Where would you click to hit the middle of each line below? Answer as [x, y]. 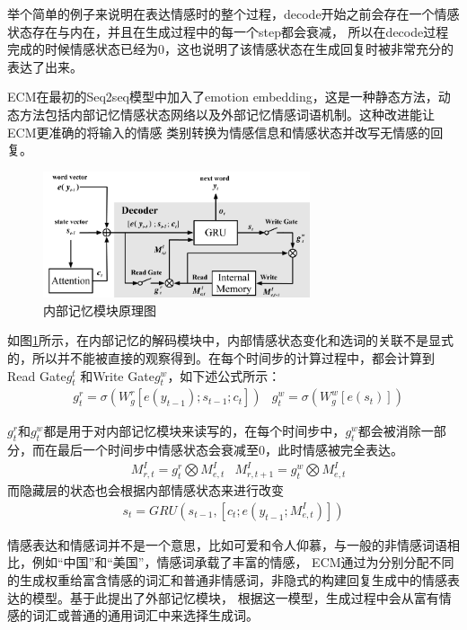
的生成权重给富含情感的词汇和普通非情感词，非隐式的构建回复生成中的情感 [227, 579]
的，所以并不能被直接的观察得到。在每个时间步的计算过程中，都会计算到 [221, 358]
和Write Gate [117, 375]
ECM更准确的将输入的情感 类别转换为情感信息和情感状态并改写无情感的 [219, 132]
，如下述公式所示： [224, 375]
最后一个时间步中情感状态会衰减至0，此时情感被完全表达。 [230, 450]
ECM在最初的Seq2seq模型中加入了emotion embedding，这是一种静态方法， [223, 97]
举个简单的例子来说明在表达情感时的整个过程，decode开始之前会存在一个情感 [233, 13]
